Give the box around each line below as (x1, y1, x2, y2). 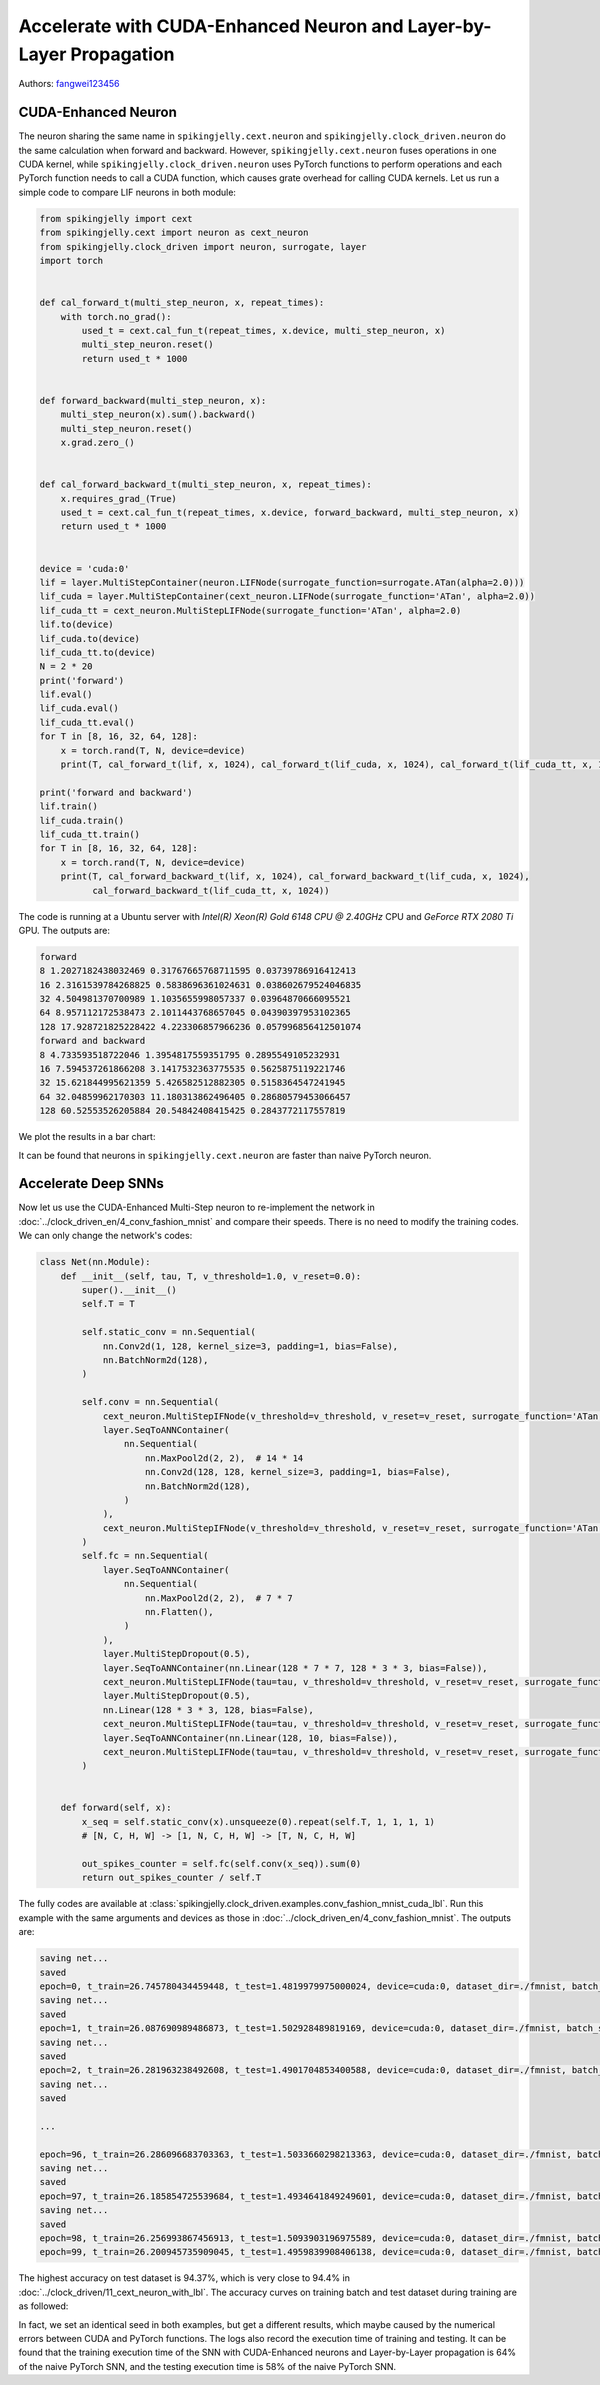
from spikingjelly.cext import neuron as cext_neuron (39, 227, 309, 239)
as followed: (18, 2300, 69, 2312)
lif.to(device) (39, 619, 114, 630)
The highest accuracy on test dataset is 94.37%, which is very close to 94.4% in (18, 2272, 350, 2284)
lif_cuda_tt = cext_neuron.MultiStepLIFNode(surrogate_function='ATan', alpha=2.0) (39, 605, 462, 616)
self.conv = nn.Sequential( (81, 1396, 220, 1408)
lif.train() (39, 801, 99, 812)
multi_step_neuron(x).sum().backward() (60, 409, 257, 420)
